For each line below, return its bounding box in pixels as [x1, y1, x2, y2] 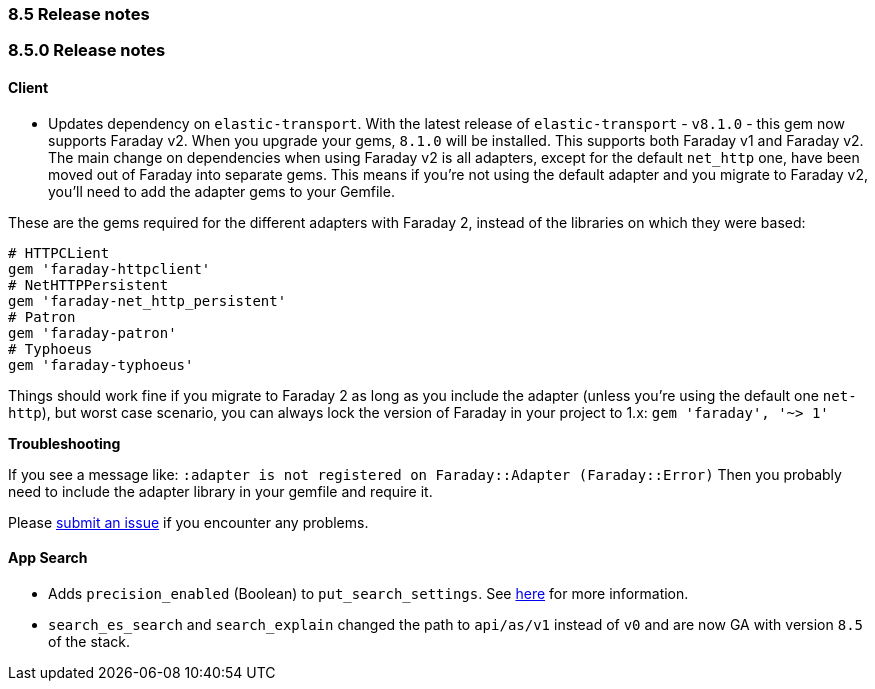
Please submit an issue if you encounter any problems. [8, 513, 369, 531]
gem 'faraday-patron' [8, 324, 177, 341]
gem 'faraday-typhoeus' [8, 356, 194, 373]
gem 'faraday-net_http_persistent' [8, 292, 287, 309]
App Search [8, 549, 88, 567]
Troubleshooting [8, 434, 121, 452]
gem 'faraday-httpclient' [8, 260, 211, 277]
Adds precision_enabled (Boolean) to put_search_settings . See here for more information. [48, 584, 689, 602]
